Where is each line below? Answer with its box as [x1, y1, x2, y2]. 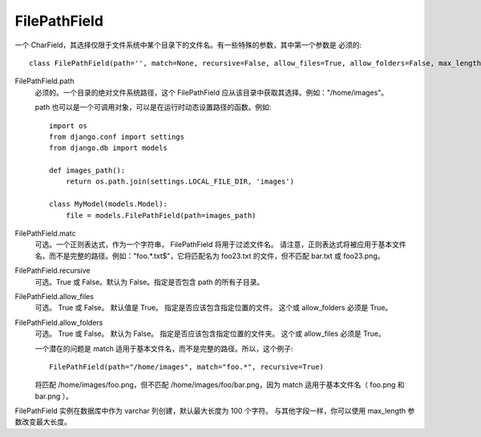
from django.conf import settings [49, 132, 184, 141]
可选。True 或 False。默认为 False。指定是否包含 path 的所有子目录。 [34, 277, 265, 286]
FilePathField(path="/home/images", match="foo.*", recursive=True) [49, 362, 324, 371]
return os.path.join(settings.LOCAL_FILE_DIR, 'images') [65, 177, 294, 186]
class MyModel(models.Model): [49, 200, 168, 208]
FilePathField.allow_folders [14, 318, 103, 327]
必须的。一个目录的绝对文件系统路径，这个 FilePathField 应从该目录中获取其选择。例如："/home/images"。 [34, 87, 389, 97]
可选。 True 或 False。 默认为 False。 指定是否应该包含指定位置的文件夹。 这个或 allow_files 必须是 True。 [34, 329, 386, 338]
